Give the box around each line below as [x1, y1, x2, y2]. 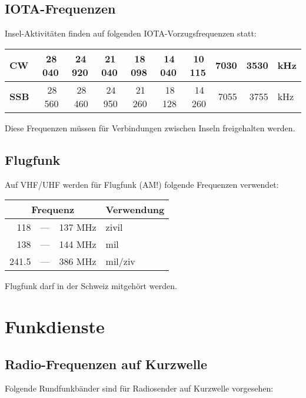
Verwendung [105, 203, 165, 217]
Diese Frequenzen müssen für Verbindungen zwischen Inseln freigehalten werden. [5, 121, 295, 134]
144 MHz [59, 237, 97, 251]
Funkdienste [5, 314, 105, 338]
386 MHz [59, 254, 97, 268]
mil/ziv [105, 254, 135, 268]
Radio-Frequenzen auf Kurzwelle [5, 354, 208, 373]
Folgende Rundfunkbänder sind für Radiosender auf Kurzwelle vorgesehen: [5, 382, 274, 394]
